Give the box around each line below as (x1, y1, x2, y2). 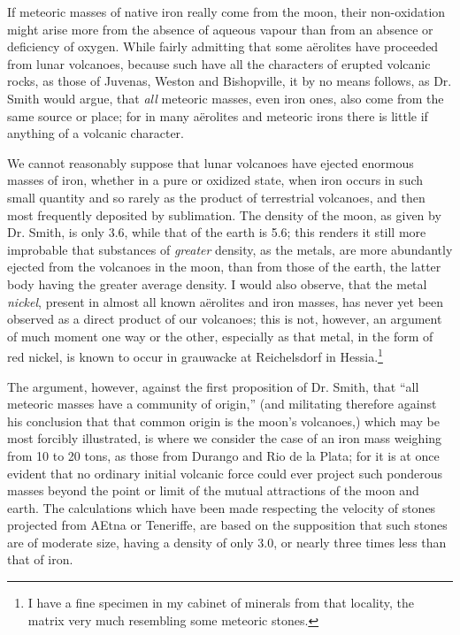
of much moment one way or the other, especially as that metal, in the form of (7, 326, 433, 345)
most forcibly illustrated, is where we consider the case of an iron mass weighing (7, 429, 442, 448)
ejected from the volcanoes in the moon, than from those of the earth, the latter (7, 257, 441, 276)
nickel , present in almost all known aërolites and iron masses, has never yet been (7, 292, 444, 310)
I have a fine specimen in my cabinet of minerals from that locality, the (27, 593, 414, 612)
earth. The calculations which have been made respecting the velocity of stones (7, 498, 436, 516)
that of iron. (7, 550, 73, 569)
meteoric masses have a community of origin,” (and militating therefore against (7, 394, 437, 413)
